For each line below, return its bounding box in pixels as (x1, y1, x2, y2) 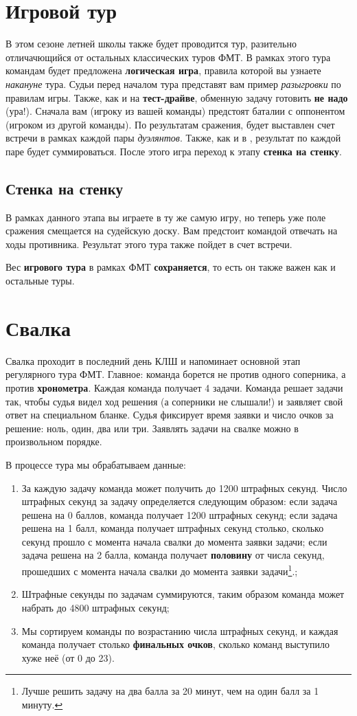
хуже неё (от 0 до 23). (21, 650, 115, 664)
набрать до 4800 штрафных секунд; (21, 600, 170, 614)
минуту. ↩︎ (21, 697, 63, 711)
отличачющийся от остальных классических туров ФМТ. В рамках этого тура (5, 49, 331, 64)
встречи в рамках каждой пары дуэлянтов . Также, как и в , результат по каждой (5, 131, 341, 145)
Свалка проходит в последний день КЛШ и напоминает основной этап (5, 353, 301, 368)
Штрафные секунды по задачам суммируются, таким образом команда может (21, 587, 345, 601)
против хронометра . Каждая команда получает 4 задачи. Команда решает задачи (5, 380, 343, 394)
